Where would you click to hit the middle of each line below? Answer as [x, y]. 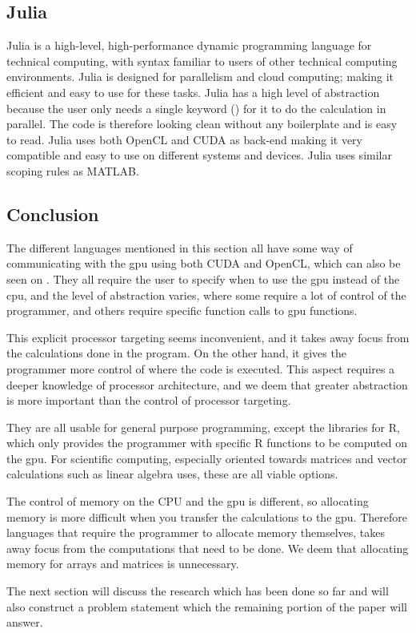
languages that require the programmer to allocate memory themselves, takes [196, 532]
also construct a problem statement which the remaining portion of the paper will [207, 606]
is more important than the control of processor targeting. [149, 400]
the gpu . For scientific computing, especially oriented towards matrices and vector [207, 458]
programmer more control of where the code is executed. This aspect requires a [201, 368]
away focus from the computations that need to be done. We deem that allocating [208, 548]
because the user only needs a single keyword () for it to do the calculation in [196, 108]
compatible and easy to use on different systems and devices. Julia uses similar [199, 155]
